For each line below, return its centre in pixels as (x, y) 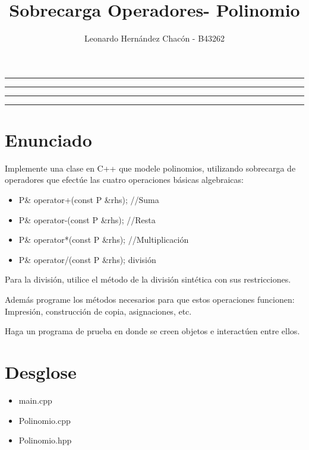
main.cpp (35, 400)
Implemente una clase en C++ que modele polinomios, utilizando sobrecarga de (150, 168)
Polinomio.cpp (45, 420)
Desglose (41, 371)
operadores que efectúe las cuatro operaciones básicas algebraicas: (124, 180)
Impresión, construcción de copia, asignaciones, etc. (98, 311)
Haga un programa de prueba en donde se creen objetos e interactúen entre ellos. (152, 331)
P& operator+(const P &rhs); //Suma (89, 200)
